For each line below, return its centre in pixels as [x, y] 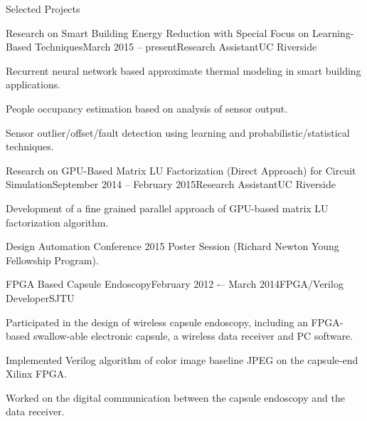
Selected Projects [43, 9]
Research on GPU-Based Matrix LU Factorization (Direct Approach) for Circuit [181, 170]
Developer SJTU [40, 297]
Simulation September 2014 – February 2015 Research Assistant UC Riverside [171, 184]
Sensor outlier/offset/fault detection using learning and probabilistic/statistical [178, 132]
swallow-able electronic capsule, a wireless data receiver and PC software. [193, 336]
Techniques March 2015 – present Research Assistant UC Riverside [176, 47]
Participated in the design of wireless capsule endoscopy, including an [157, 322]
